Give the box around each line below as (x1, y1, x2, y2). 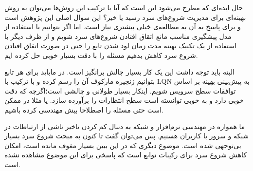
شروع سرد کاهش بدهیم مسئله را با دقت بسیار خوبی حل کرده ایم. (4, 50, 198, 60)
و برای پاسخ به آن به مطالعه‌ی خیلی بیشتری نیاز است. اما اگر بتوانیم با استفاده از (4, 21, 241, 32)
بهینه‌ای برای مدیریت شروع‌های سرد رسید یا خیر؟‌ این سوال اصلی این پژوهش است (4, 12, 246, 22)
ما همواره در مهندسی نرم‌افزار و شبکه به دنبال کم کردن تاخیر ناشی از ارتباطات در (4, 121, 245, 131)
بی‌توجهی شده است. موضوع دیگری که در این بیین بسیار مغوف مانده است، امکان (4, 140, 241, 150)
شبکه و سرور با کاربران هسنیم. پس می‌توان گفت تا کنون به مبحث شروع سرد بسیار (4, 131, 249, 141)
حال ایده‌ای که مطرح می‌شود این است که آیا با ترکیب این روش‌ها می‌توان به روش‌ (4, 2, 243, 12)
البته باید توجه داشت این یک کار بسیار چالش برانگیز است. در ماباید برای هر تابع (4, 66, 235, 76)
